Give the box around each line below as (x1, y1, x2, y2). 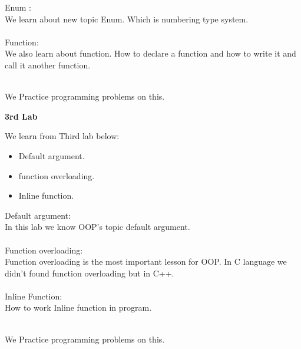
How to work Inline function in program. (5, 301, 152, 314)
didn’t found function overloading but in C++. (5, 266, 174, 279)
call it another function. (5, 58, 91, 71)
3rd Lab (5, 110, 38, 122)
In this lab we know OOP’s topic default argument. (5, 220, 190, 233)
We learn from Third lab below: (5, 130, 120, 142)
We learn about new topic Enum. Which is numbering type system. (5, 12, 249, 25)
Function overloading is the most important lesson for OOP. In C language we (5, 255, 287, 268)
